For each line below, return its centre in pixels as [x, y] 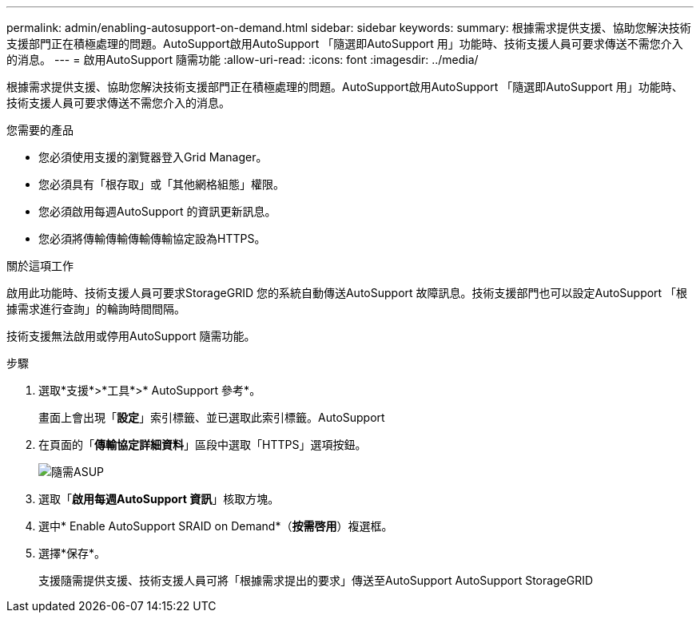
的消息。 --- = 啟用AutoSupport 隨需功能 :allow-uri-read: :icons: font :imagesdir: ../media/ [243, 60]
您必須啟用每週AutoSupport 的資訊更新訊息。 [157, 211]
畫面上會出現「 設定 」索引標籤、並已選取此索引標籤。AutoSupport [212, 417]
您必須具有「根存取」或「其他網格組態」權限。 [161, 184]
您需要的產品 [40, 130]
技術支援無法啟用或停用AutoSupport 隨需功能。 [131, 336]
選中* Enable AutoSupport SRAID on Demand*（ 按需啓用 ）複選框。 [216, 526]
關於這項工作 [40, 266]
